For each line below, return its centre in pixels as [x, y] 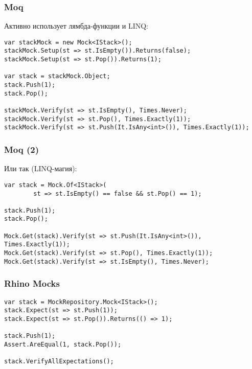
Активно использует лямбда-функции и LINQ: [76, 26]
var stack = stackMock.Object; [57, 76]
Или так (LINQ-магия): [41, 168]
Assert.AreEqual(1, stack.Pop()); [63, 344]
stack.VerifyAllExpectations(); [59, 362]
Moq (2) [22, 149]
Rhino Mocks [32, 283]
